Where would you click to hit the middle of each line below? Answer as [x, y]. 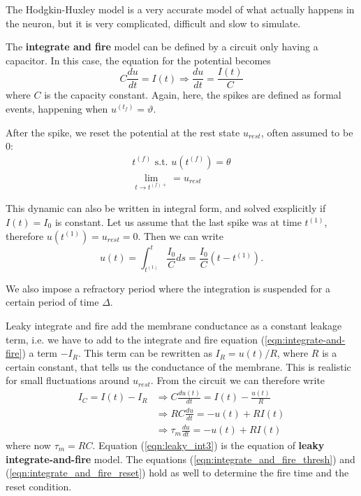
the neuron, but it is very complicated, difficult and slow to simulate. [153, 23]
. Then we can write [180, 235]
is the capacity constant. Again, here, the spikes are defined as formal [193, 95]
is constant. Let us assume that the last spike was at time [178, 222]
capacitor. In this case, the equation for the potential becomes [138, 60]
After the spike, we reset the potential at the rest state [123, 132]
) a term [39, 353]
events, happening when [57, 109]
